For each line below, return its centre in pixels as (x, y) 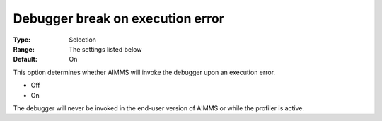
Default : (25, 59)
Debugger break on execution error (118, 18)
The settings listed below (105, 49)
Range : (24, 49)
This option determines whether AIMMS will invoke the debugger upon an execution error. (144, 72)
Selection (83, 40)
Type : (22, 40)
